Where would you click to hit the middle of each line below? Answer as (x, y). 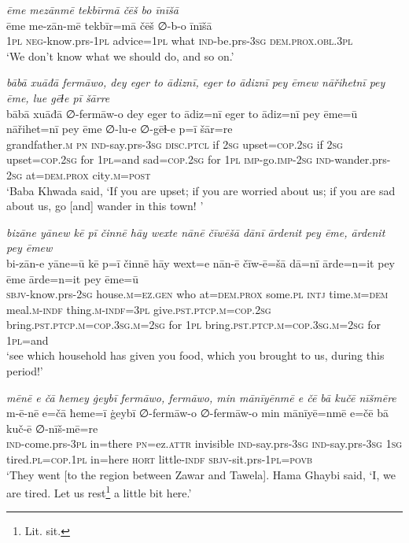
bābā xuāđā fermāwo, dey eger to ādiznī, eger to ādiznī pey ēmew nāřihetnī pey (196, 82)
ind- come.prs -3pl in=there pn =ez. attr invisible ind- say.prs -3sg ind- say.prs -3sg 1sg (204, 443)
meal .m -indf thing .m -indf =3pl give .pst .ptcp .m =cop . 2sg (139, 309)
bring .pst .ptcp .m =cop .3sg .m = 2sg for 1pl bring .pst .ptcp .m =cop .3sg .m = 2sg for (193, 325)
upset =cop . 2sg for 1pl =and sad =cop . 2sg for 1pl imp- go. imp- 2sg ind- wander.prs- (199, 159)
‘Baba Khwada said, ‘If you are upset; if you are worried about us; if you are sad (201, 190)
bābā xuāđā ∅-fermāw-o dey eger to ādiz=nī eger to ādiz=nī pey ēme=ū (182, 113)
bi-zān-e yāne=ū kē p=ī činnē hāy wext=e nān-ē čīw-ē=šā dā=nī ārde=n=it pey (201, 262)
